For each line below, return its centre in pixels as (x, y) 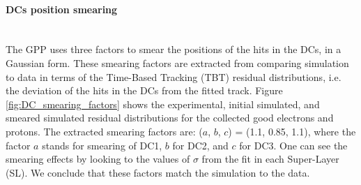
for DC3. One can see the (293, 145)
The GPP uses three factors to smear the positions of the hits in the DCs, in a (174, 49)
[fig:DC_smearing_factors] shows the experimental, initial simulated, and (163, 104)
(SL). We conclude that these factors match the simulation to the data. (158, 172)
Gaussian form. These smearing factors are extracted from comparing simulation (177, 62)
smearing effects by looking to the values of (98, 159)
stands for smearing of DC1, (102, 145)
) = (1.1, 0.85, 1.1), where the (292, 131)
